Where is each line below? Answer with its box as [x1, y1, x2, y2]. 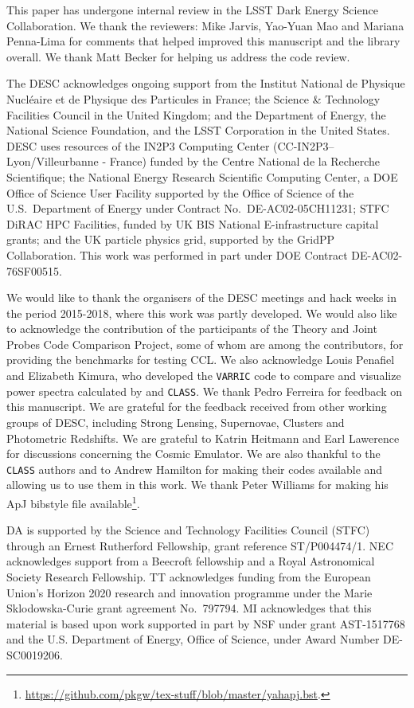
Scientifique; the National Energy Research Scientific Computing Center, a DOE [6, 168, 398, 185]
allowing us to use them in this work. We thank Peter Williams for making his [6, 476, 389, 493]
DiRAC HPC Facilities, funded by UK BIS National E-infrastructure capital [6, 215, 379, 232]
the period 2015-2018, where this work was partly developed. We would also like [6, 304, 397, 321]
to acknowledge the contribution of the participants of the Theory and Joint [6, 320, 377, 337]
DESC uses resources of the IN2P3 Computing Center [6, 137, 270, 154]
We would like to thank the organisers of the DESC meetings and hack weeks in [6, 289, 396, 306]
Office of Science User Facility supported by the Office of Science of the [6, 184, 354, 201]
